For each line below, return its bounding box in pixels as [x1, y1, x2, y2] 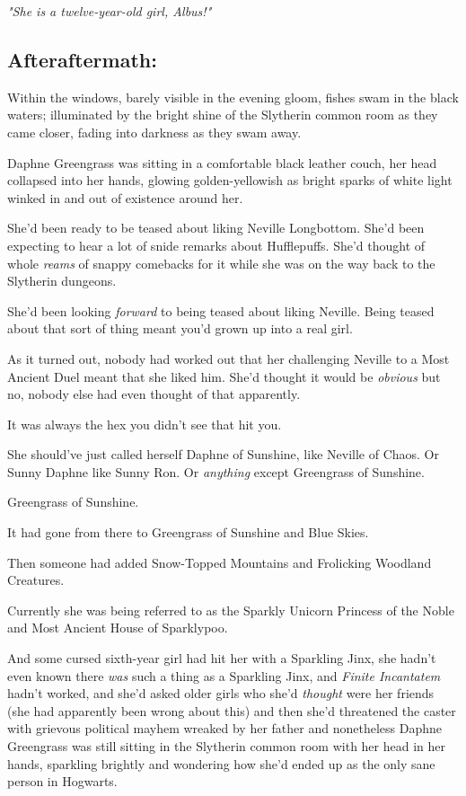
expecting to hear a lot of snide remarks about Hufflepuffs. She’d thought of [7, 235, 426, 254]
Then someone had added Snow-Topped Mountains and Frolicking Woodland [7, 553, 432, 571]
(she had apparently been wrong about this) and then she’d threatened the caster [7, 701, 456, 720]
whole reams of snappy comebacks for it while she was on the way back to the [7, 253, 435, 272]
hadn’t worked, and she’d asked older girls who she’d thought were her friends [7, 684, 435, 703]
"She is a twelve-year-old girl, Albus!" [7, 2, 212, 20]
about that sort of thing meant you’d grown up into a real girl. [7, 319, 353, 338]
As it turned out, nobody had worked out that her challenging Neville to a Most [7, 349, 450, 367]
